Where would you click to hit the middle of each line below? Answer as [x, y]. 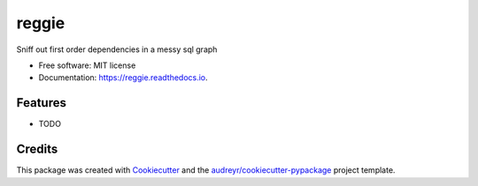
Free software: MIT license [87, 65]
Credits [37, 149]
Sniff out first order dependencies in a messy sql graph [117, 49]
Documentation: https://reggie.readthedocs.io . [123, 78]
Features [41, 103]
